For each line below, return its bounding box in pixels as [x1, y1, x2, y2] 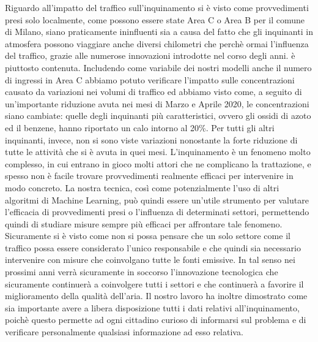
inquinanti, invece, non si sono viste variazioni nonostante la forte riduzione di [5, 133, 298, 146]
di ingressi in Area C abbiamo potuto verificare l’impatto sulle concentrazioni [5, 73, 295, 86]
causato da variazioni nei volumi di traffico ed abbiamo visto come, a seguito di [5, 85, 302, 98]
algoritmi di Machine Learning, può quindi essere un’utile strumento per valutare [5, 193, 309, 206]
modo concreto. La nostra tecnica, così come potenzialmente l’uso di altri [5, 181, 279, 194]
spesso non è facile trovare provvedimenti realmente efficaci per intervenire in [5, 169, 294, 182]
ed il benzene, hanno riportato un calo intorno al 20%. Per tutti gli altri [5, 121, 275, 134]
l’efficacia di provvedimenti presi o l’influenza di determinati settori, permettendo [5, 205, 309, 218]
